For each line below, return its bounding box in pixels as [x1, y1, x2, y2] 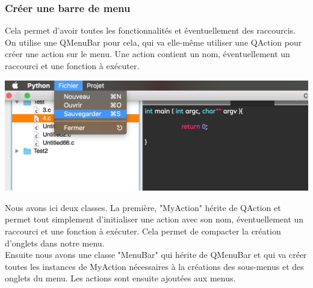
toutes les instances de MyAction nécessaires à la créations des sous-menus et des [5, 260, 304, 272]
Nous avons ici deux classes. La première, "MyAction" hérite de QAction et [5, 201, 281, 213]
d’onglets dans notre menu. [5, 236, 105, 249]
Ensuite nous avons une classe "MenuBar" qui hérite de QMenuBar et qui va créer [5, 248, 307, 261]
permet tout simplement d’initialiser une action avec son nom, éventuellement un [5, 213, 304, 225]
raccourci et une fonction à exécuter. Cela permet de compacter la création [5, 224, 281, 237]
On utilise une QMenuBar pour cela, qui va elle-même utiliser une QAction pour [5, 35, 302, 48]
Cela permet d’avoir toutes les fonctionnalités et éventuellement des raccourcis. [5, 24, 296, 37]
